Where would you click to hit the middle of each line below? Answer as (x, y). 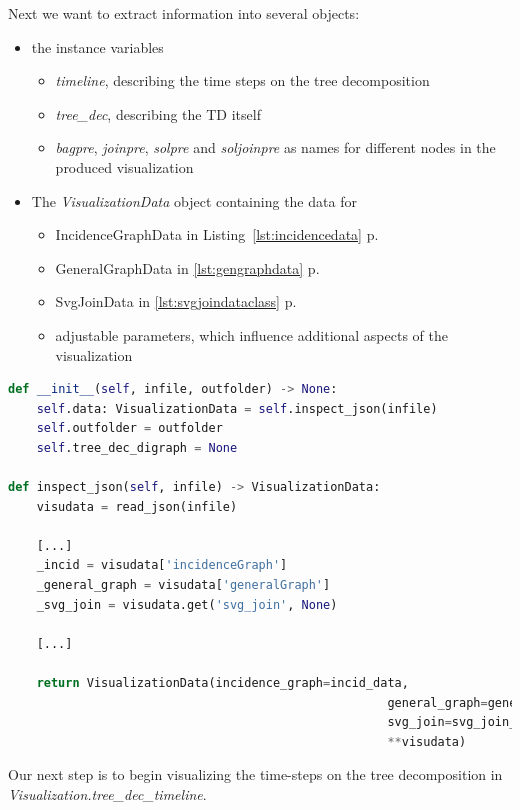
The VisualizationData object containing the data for (194, 200)
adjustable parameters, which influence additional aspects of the (251, 334)
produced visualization (124, 166)
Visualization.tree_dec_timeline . (107, 794)
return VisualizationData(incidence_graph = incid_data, (222, 683)
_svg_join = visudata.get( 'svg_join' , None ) (187, 604)
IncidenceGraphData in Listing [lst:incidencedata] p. (217, 234)
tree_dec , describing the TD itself (158, 113)
